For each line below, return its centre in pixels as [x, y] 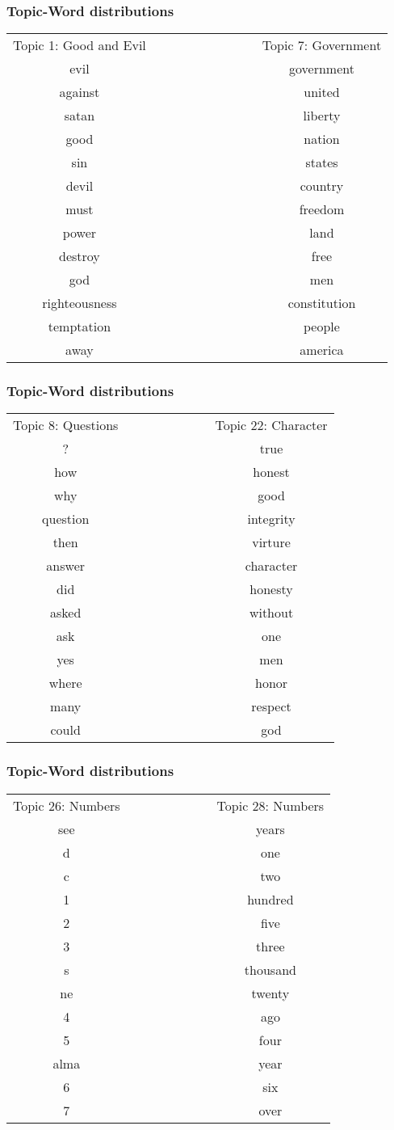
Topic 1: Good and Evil [80, 45]
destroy [80, 256]
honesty [271, 589]
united [322, 92]
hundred [270, 899]
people [322, 327]
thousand [270, 969]
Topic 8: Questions [66, 425]
